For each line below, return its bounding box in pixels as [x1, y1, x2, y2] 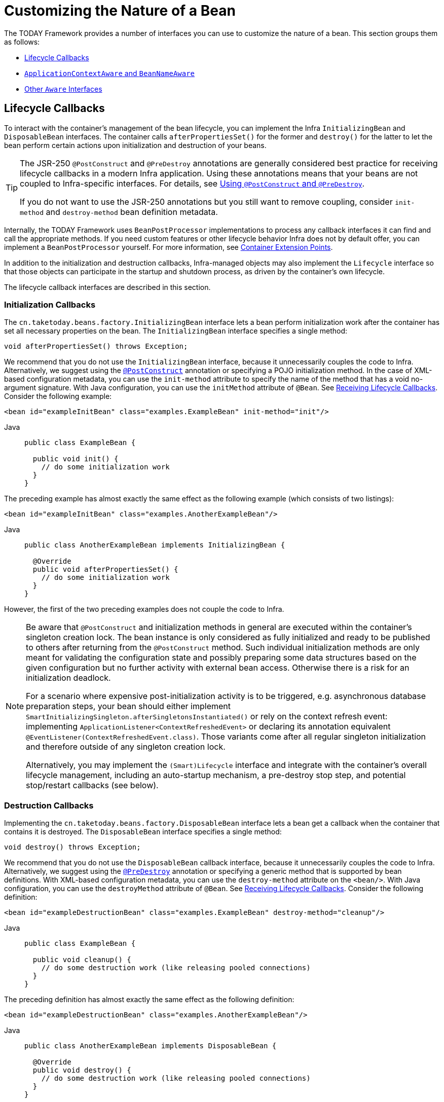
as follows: [4, 37, 40, 46]
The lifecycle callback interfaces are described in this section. [4, 282, 211, 291]
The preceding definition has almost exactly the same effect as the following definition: [4, 995, 294, 1004]
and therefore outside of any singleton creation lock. [26, 742, 226, 752]
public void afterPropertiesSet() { [32, 565, 178, 574]
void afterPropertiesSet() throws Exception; [4, 342, 188, 351]
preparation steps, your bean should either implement [26, 701, 231, 712]
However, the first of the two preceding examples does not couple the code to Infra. [4, 605, 284, 614]
